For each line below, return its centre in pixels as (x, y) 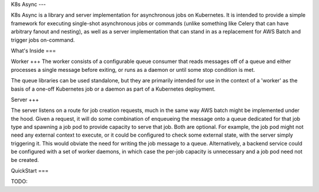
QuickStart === (30, 171)
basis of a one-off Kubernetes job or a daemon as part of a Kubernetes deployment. (113, 89)
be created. (25, 160)
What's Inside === (33, 51)
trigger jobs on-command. (43, 40)
